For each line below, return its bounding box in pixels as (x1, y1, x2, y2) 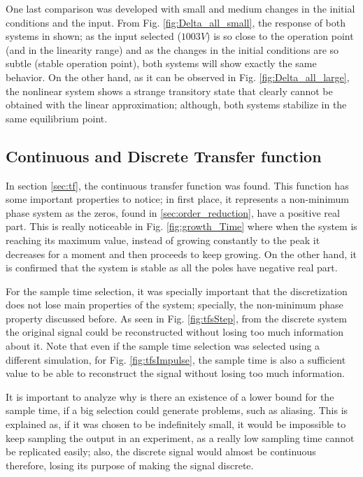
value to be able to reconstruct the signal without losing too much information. (6, 366, 345, 380)
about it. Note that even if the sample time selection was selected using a (6, 339, 320, 353)
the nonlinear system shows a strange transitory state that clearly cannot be (6, 83, 333, 98)
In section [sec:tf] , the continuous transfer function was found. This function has (6, 178, 349, 192)
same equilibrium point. (6, 111, 108, 125)
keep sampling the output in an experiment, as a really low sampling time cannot (6, 430, 355, 445)
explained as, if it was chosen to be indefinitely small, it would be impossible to (6, 417, 346, 432)
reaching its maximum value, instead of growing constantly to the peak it (6, 232, 320, 247)
